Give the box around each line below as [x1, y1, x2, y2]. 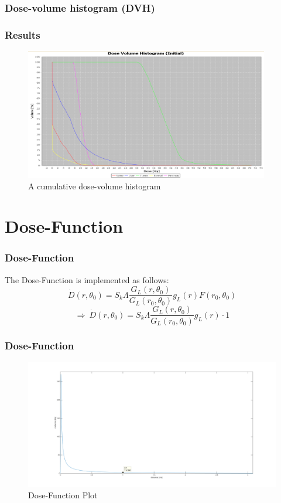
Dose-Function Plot [28, 489, 98, 501]
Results [5, 27, 40, 42]
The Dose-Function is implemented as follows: [5, 273, 169, 286]
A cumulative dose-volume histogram [28, 179, 161, 192]
